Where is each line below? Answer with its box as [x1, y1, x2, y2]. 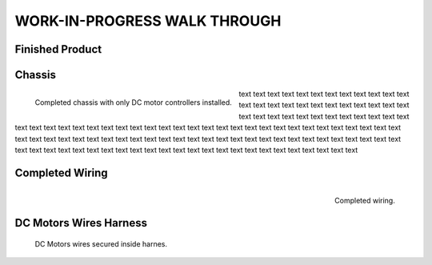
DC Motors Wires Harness [14, 216, 148, 230]
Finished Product [14, 42, 102, 56]
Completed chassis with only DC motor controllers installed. [34, 97, 232, 107]
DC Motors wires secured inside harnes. [34, 239, 168, 248]
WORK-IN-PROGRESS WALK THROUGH [14, 12, 282, 30]
